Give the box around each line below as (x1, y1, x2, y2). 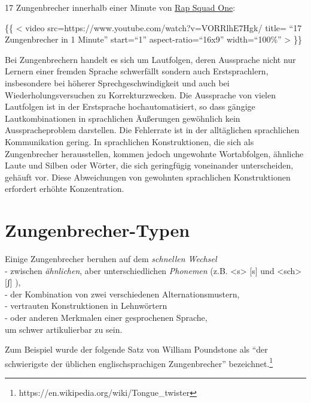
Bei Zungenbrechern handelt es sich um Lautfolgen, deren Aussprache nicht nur (5, 53, 296, 65)
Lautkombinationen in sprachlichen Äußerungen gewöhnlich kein (5, 112, 240, 124)
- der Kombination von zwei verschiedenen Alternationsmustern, (5, 287, 240, 300)
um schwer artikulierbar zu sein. (5, 323, 123, 335)
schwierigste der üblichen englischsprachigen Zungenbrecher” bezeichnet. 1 (5, 355, 273, 369)
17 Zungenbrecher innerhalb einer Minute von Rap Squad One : (5, 1, 236, 13)
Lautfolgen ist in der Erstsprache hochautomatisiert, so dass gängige (5, 100, 255, 113)
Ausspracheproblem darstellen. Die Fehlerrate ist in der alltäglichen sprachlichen (5, 124, 300, 136)
